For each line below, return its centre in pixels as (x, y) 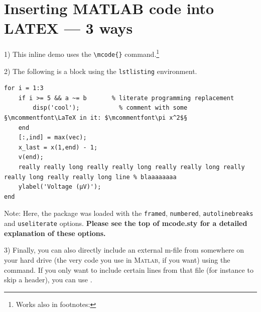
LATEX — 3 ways (69, 28)
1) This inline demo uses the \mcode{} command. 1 (82, 53)
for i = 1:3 (24, 88)
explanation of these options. (55, 233)
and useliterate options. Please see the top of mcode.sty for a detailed (126, 223)
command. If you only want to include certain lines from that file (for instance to (129, 269)
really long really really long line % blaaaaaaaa (90, 177)
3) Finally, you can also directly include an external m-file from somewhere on (124, 250)
